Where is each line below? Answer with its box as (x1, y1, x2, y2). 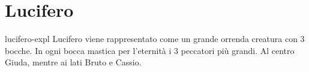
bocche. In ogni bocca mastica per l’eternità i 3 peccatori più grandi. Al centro (5, 44, 295, 56)
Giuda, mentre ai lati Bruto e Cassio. (5, 56, 142, 68)
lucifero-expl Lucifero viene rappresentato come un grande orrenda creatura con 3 (5, 32, 305, 45)
